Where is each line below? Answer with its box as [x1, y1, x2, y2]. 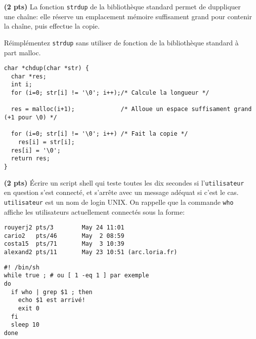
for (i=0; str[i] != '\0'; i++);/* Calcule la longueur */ [11, 89, 210, 97]
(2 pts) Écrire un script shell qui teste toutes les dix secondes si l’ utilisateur [4, 177, 244, 188]
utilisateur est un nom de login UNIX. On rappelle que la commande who [4, 196, 234, 207]
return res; [11, 155, 50, 162]
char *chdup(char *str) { [4, 65, 89, 72]
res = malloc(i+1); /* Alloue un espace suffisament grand [11, 106, 252, 113]
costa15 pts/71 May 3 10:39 [4, 240, 125, 248]
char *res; [11, 73, 46, 80]
